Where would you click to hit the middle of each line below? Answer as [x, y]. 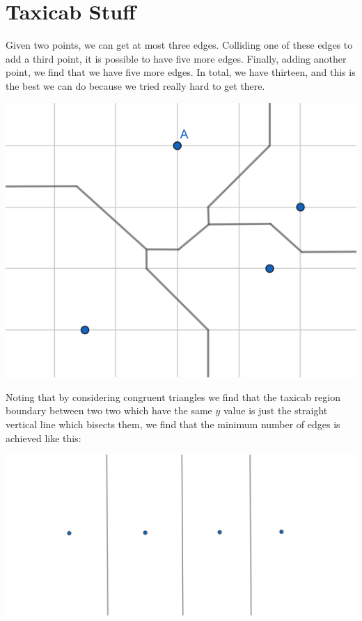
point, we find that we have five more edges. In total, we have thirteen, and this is [181, 72]
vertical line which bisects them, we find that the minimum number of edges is [173, 424]
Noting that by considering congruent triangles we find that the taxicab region [173, 396]
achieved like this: [44, 438]
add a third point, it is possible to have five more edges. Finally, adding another [176, 58]
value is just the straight [276, 410]
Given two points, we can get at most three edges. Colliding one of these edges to [179, 45]
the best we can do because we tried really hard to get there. [135, 85]
